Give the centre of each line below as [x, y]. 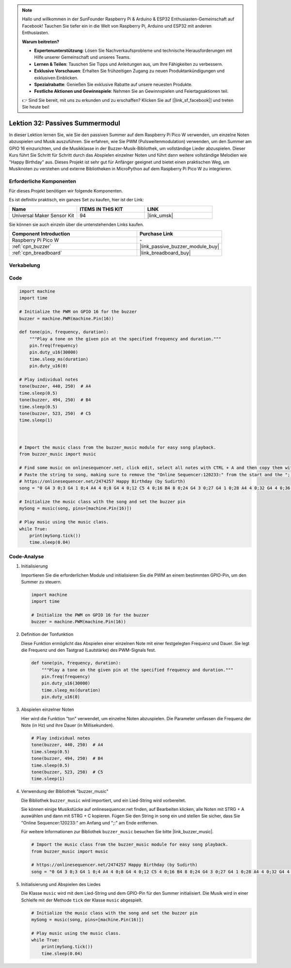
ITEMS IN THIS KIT [101, 209]
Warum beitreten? [41, 42]
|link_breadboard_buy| [165, 253]
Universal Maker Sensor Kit [43, 215]
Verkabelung [25, 265]
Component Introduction [41, 234]
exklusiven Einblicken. [56, 78]
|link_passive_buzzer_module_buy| [179, 246]
